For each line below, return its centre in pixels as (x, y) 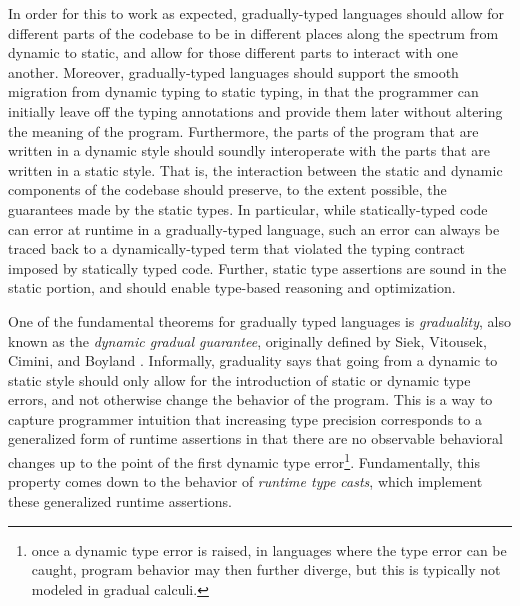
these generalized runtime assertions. (120, 500)
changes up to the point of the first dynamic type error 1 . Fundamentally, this (244, 460)
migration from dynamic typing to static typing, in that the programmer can (243, 91)
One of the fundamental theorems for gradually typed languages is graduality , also (259, 320)
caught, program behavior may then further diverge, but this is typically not (266, 569)
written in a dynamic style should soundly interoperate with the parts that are (249, 150)
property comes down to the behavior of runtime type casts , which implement (245, 481)
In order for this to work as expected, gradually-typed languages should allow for (256, 13)
